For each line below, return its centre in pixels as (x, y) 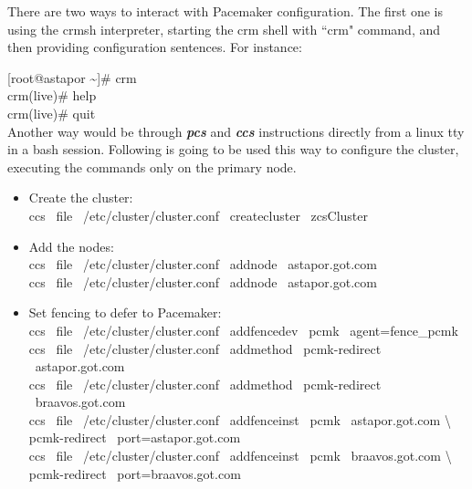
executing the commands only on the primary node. (152, 166)
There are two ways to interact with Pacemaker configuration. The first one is (225, 11)
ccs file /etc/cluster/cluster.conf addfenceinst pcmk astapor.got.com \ (240, 419)
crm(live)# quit (52, 113)
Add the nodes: (71, 246)
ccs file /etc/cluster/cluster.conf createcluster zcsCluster (198, 215)
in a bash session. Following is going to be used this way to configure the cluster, (233, 149)
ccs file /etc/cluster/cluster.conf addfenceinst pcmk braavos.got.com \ (240, 456)
